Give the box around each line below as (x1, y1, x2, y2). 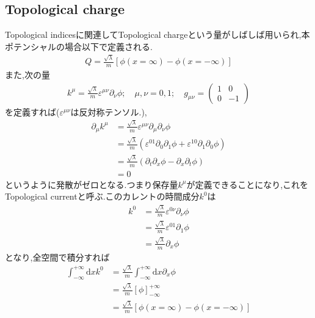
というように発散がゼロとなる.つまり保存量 (5, 178, 178, 190)
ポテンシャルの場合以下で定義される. (5, 40, 153, 52)
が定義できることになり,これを (186, 178, 309, 190)
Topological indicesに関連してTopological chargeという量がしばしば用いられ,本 (5, 28, 310, 41)
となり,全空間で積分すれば (5, 250, 110, 263)
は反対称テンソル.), (70, 105, 147, 118)
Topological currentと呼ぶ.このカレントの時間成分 (5, 190, 200, 203)
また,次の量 (5, 68, 50, 81)
